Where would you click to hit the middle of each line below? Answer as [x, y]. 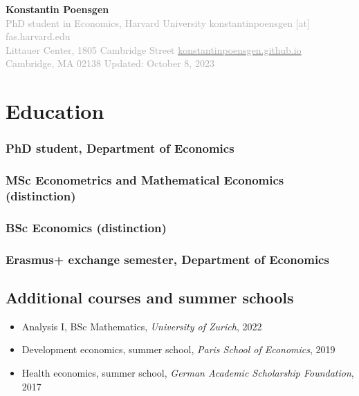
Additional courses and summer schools [150, 298]
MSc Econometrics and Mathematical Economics [145, 180]
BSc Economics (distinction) [86, 227]
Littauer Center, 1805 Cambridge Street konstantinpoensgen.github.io [154, 49]
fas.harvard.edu [38, 36]
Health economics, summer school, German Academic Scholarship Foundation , [188, 373]
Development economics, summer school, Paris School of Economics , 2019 [178, 349]
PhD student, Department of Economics [120, 148]
